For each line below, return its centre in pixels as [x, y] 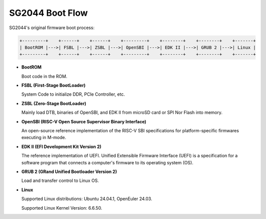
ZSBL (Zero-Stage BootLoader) [54, 103]
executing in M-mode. [44, 138]
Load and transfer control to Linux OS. [60, 181]
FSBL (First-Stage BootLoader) [53, 85]
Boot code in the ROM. [44, 76]
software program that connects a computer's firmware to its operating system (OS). [107, 162]
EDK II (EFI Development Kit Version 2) [61, 146]
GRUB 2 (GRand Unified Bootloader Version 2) [69, 171]
